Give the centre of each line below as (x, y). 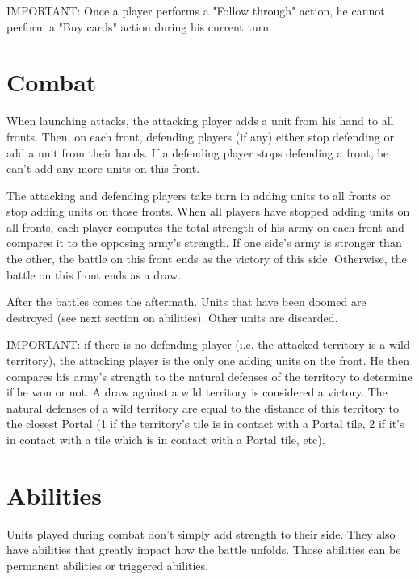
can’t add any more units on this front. (103, 168)
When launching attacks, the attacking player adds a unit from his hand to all (200, 121)
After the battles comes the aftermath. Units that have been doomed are (186, 302)
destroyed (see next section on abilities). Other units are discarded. (172, 317)
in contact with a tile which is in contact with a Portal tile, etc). (166, 439)
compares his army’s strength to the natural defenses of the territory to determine (209, 376)
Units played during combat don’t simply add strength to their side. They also (201, 533)
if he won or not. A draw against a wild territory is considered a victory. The (197, 392)
